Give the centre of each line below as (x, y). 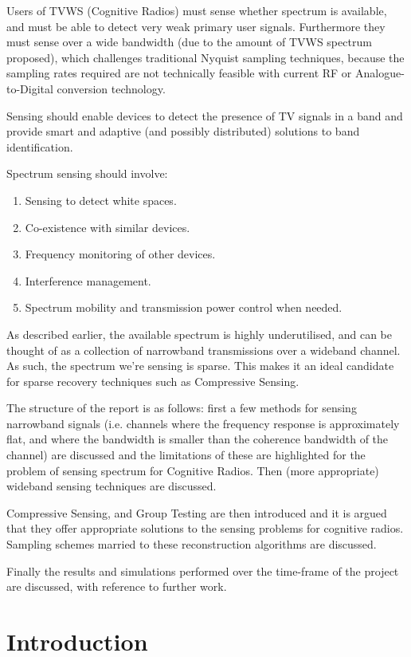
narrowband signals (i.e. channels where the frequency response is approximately (203, 423)
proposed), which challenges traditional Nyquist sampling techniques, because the (205, 57)
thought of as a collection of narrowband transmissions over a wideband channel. (204, 350)
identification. (40, 146)
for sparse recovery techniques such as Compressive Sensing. (153, 381)
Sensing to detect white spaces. (101, 200)
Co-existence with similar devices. (108, 227)
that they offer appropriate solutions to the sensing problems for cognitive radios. (205, 528)
